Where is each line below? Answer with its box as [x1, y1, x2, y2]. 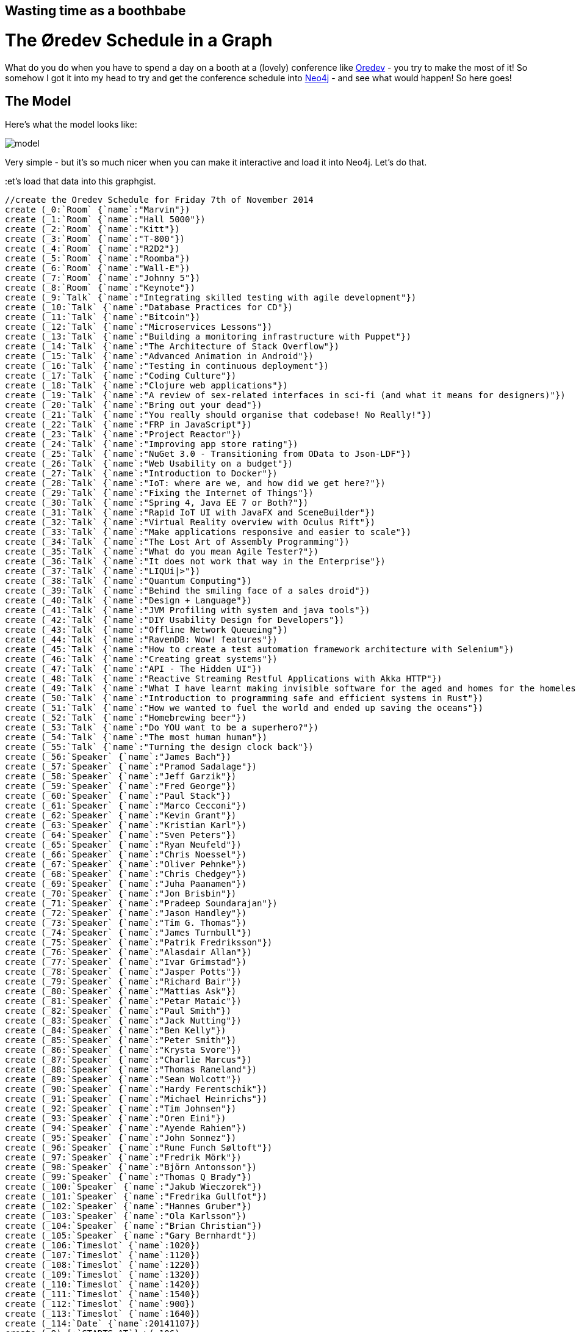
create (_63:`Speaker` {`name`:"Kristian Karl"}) [5, 820, 247, 831]
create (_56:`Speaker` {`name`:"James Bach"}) [5, 752, 231, 762]
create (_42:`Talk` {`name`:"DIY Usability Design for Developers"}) [5, 615, 345, 625]
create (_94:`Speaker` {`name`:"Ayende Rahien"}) [5, 1123, 247, 1134]
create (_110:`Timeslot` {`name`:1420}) [5, 1279, 201, 1290]
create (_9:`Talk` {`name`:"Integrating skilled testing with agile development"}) [5, 293, 417, 303]
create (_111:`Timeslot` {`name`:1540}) [5, 1289, 201, 1300]
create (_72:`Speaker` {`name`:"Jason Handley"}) [5, 908, 247, 919]
